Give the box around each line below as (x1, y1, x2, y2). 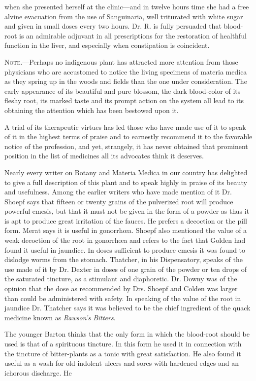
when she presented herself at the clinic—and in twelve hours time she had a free (4, 1, 249, 11)
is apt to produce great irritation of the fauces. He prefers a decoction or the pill (4, 215, 247, 226)
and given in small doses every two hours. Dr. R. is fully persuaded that (4, 21, 222, 31)
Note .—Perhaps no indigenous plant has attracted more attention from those (4, 56, 238, 67)
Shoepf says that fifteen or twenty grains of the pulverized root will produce (4, 196, 233, 206)
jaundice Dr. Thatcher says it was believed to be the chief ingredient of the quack (4, 303, 251, 313)
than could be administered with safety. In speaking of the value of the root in (4, 293, 241, 303)
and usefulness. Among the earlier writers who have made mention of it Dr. (4, 187, 232, 197)
